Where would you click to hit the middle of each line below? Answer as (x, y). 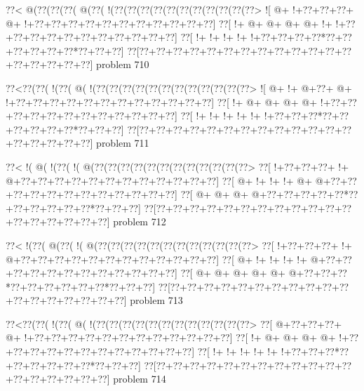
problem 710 (123, 64)
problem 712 (140, 221)
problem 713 (156, 300)
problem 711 (123, 143)
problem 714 (140, 379)
